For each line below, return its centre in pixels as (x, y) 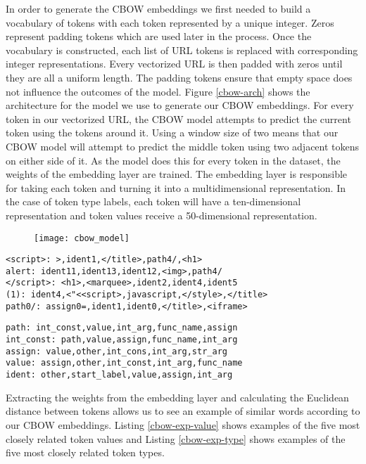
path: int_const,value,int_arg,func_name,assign (122, 328)
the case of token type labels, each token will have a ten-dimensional (153, 201)
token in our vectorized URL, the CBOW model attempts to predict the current (178, 118)
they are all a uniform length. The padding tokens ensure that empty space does (179, 77)
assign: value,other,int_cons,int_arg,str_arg (116, 351)
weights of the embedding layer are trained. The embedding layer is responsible (177, 174)
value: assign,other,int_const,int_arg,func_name (124, 363)
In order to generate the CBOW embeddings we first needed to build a (158, 8)
